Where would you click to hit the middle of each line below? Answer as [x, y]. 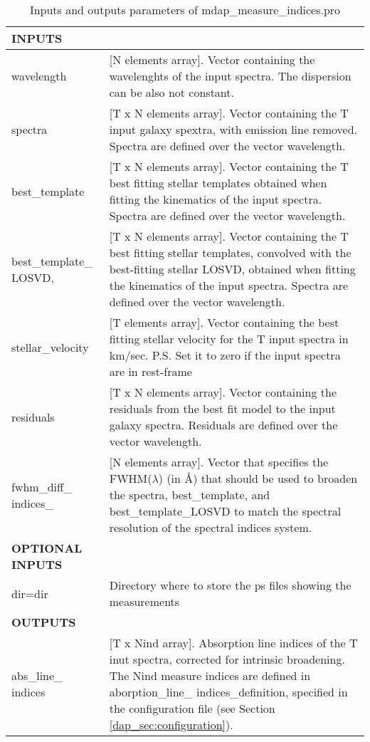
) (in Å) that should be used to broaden [258, 478]
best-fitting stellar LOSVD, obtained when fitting [232, 269]
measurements [144, 601]
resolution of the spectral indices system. [211, 527]
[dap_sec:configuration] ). [171, 725]
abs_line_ [37, 675]
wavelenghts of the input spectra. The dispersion [230, 76]
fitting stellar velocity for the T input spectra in [229, 339]
